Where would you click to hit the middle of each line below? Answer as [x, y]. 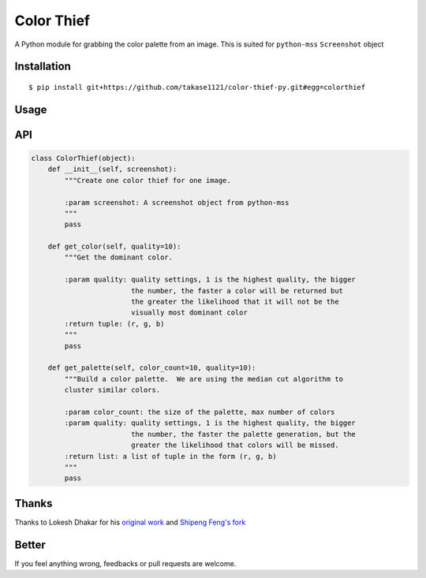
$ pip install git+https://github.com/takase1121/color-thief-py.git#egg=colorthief [197, 87]
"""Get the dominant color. [119, 257]
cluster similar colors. [112, 390]
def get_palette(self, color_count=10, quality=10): [152, 368]
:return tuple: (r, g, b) [114, 324]
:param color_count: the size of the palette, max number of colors [200, 412]
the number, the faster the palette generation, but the [243, 434]
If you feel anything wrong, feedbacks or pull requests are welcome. [125, 563]
